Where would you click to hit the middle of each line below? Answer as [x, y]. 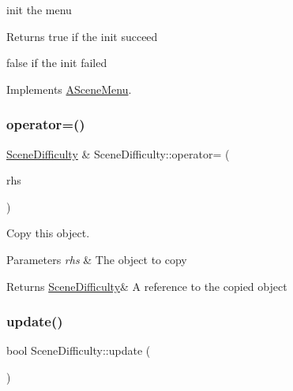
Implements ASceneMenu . [69, 89]
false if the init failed [57, 63]
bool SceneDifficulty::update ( [79, 350]
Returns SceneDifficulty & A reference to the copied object [147, 286]
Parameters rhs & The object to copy [97, 259]
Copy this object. [48, 233]
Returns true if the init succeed [82, 36]
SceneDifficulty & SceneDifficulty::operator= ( [118, 153]
